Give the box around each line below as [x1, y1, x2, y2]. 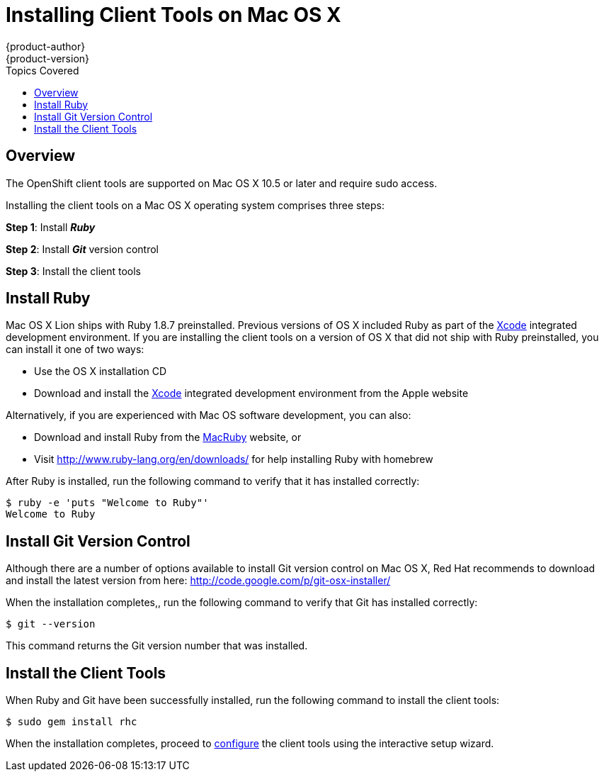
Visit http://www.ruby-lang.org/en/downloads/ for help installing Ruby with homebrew [34, 453, 433, 466]
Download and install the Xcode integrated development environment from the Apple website [34, 387, 469, 400]
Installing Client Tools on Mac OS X [6, 3, 341, 27]
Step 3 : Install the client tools [6, 264, 142, 277]
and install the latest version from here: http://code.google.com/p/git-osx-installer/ [6, 574, 391, 587]
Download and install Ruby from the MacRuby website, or [34, 431, 302, 444]
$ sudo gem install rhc [6, 716, 137, 728]
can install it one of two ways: [6, 343, 144, 356]
